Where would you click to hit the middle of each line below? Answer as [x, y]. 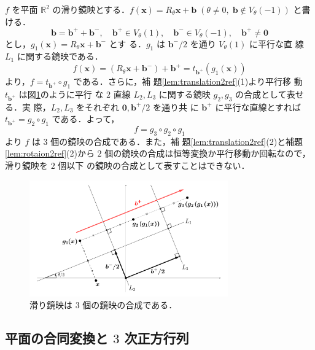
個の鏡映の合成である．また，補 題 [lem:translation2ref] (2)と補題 [177, 141]
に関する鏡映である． [60, 56]
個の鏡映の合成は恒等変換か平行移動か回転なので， [208, 153]
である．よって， [86, 119]
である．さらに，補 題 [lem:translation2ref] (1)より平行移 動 [188, 81]
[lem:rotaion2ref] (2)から [50, 153]
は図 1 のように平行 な [61, 94]
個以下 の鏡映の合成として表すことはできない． [154, 165]
